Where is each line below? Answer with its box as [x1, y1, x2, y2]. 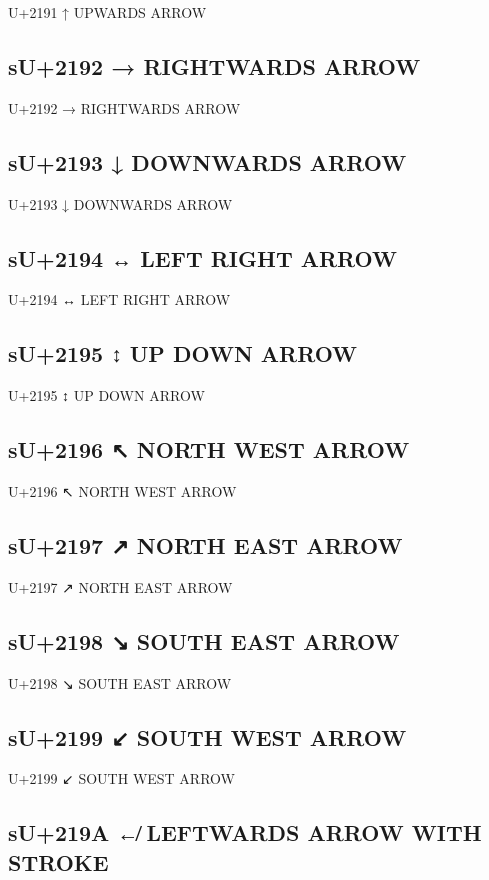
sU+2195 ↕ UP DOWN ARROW [8, 338, 358, 369]
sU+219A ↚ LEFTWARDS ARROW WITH [8, 817, 482, 848]
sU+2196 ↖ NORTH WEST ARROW [8, 434, 410, 465]
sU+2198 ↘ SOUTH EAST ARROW [8, 625, 400, 656]
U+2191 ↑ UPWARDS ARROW [8, 2, 207, 22]
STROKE [8, 846, 109, 877]
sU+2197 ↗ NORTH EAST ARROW [8, 529, 403, 560]
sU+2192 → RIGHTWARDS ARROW [8, 50, 421, 81]
